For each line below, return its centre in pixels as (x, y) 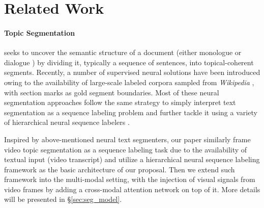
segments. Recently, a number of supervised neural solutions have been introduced (132, 72)
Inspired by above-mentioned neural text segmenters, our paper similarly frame (127, 139)
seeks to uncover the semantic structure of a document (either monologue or (123, 52)
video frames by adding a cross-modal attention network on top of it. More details (132, 189)
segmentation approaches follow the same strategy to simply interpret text (120, 102)
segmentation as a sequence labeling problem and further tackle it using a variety (131, 112)
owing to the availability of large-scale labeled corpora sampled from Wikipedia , (129, 82)
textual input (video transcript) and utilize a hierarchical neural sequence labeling (132, 159)
